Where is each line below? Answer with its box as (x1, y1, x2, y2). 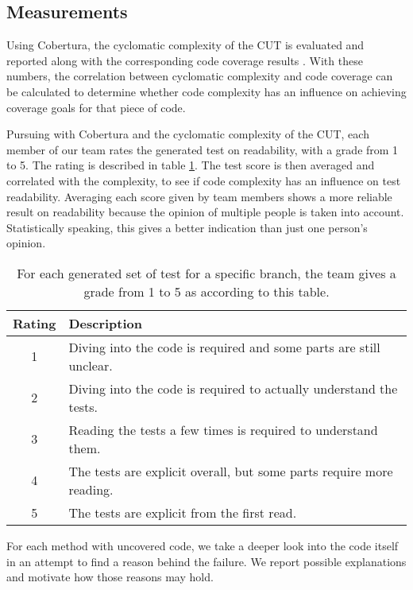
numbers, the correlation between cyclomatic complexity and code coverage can (6, 68, 393, 84)
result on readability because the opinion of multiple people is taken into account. (6, 204, 404, 220)
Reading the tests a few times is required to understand (68, 420, 378, 439)
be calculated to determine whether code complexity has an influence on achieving (6, 83, 407, 99)
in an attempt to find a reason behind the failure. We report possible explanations (6, 553, 407, 569)
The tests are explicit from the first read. (68, 503, 297, 522)
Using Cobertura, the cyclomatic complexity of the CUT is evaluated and (6, 37, 365, 53)
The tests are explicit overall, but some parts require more (68, 461, 393, 480)
